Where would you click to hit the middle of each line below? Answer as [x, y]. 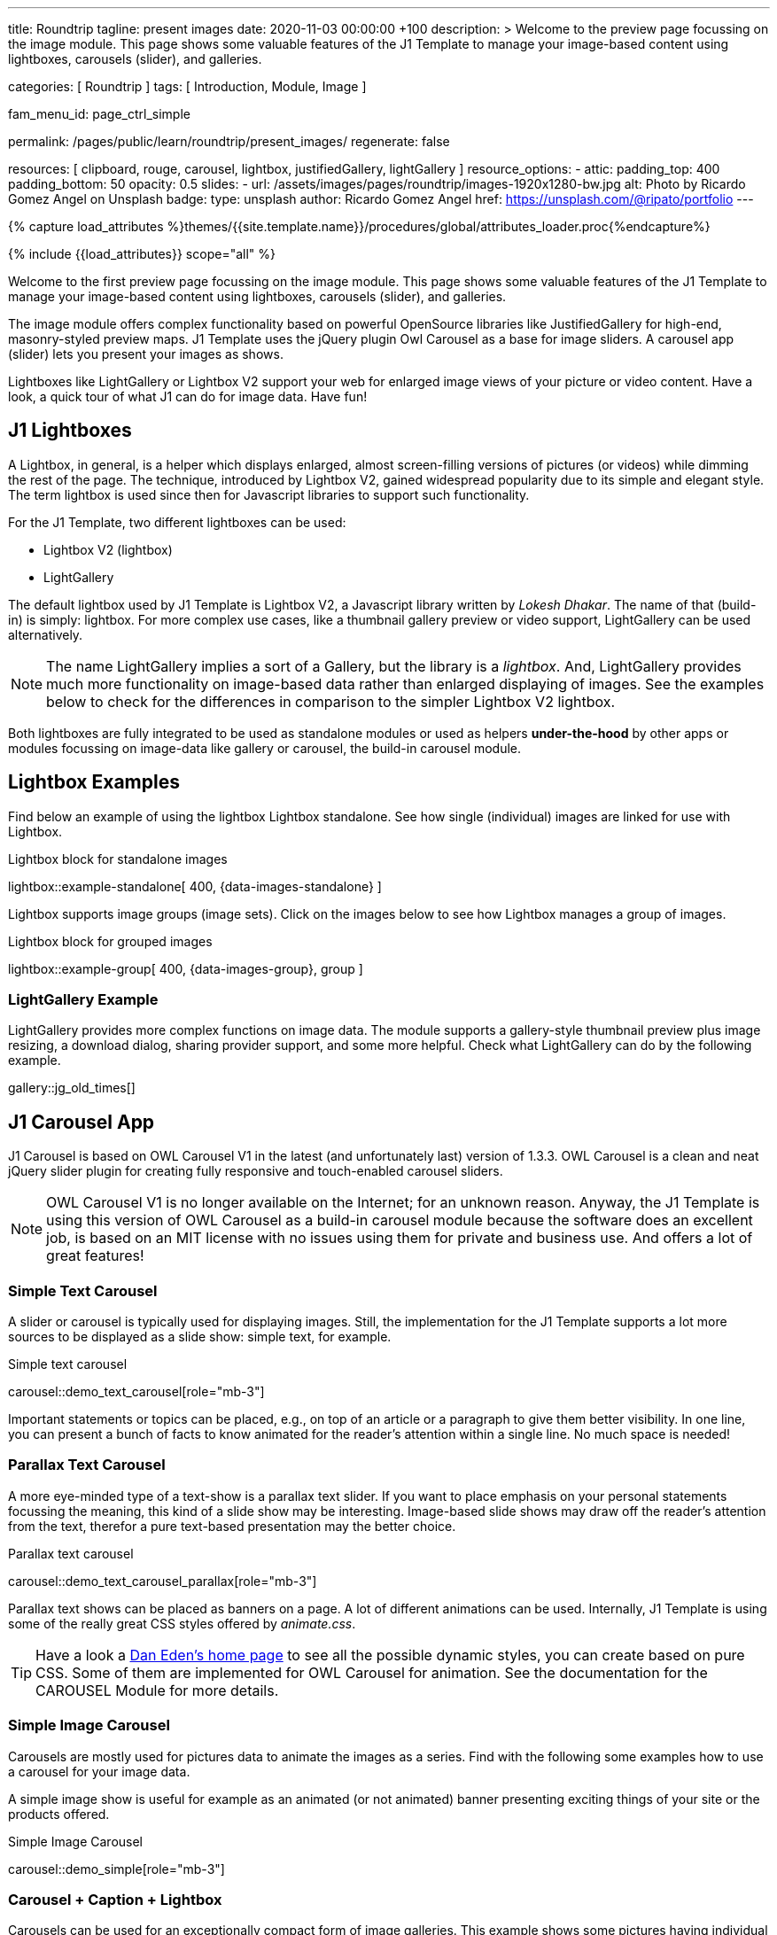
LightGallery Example [83, 1000]
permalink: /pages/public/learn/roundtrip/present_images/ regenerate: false [229, 141]
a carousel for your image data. [99, 1771]
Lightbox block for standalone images [118, 859]
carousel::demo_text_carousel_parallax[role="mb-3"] [163, 1581]
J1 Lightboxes [70, 431]
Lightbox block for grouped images [110, 941]
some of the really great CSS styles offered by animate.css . [182, 1623]
